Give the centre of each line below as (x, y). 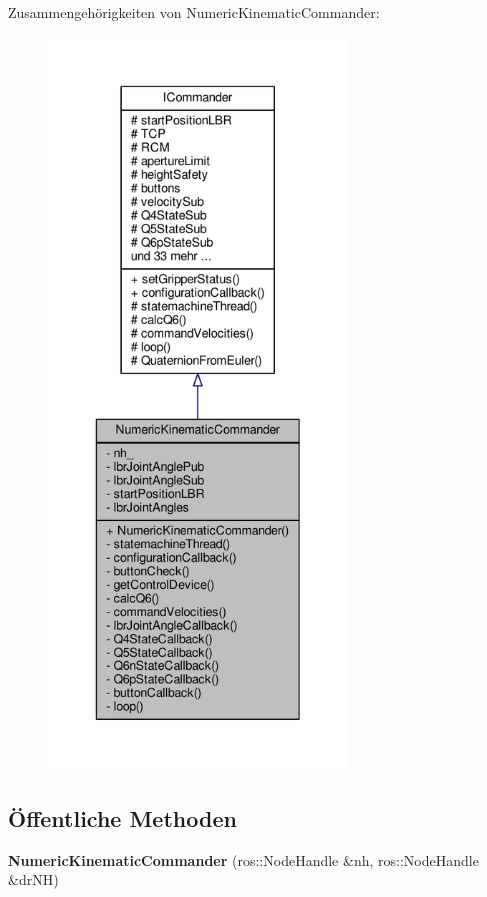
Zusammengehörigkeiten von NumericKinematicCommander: (194, 12)
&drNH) (33, 879)
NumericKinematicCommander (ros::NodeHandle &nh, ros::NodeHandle (243, 859)
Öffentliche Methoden (122, 817)
